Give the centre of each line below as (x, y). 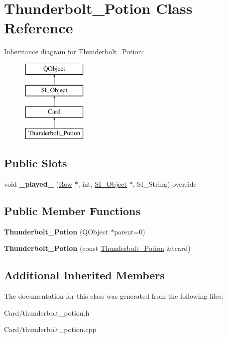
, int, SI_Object (103, 183)
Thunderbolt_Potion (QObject (56, 231)
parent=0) (130, 231)
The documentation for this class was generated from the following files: (114, 296)
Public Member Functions (72, 210)
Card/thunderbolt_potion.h (47, 312)
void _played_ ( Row (38, 183)
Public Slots (36, 163)
